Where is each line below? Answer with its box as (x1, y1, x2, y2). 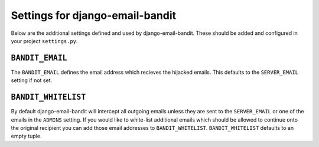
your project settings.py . (11, 37, 78, 44)
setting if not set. (11, 77, 53, 84)
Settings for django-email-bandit (11, 9, 177, 22)
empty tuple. (11, 133, 42, 140)
